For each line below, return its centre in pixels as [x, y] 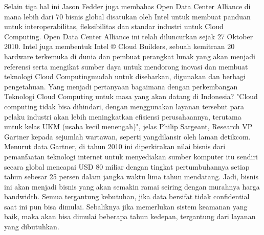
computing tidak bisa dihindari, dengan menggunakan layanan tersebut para [124, 106]
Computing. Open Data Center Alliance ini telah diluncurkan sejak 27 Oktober [129, 36]
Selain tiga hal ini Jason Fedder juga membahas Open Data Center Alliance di [127, 6]
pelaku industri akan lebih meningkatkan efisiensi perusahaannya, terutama [123, 116]
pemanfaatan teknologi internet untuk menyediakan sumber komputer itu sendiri [131, 156]
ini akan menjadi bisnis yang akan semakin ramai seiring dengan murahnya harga [132, 186]
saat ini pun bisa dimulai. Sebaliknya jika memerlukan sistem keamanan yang [126, 206]
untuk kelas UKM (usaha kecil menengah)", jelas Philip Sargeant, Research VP [128, 126]
